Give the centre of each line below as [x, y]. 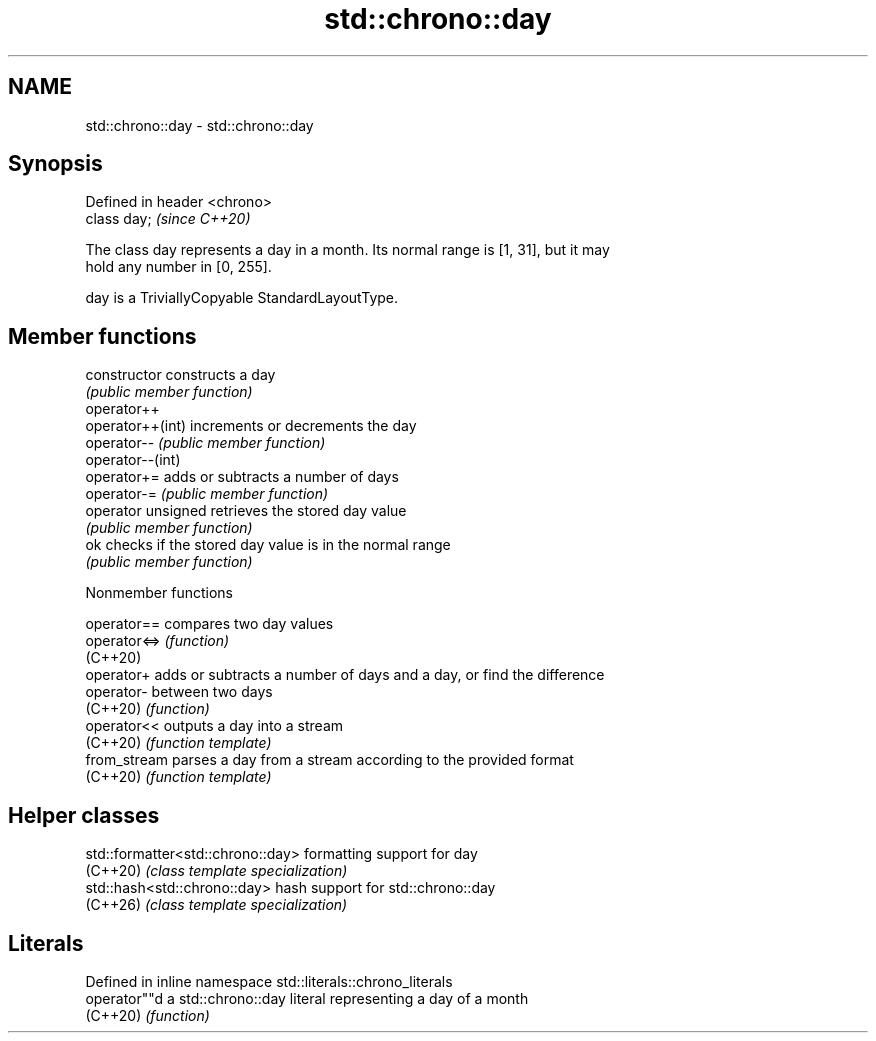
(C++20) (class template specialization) [216, 871]
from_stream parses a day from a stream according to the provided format [329, 760]
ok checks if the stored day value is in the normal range [268, 545]
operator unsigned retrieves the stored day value [246, 511]
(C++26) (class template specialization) [216, 905]
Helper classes [84, 815]
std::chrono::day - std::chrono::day [199, 125]
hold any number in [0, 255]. [178, 267]
